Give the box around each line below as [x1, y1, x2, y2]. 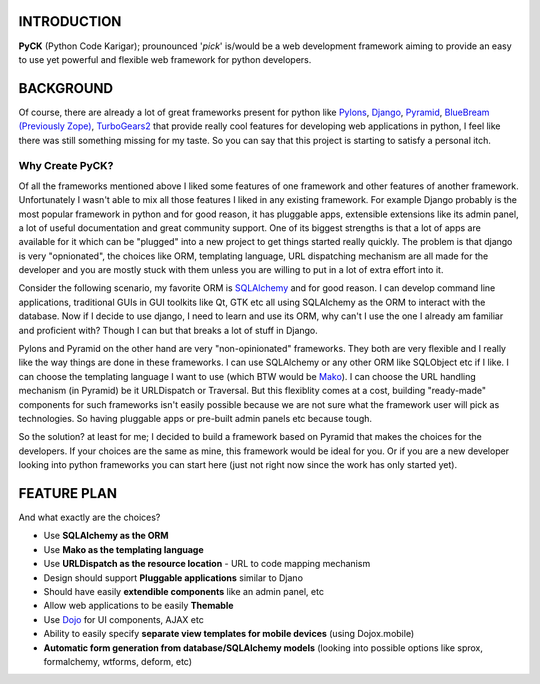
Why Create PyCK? [18, 159, 114, 173]
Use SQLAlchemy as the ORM [43, 530, 169, 542]
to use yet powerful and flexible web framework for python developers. [18, 53, 312, 65]
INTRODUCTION [18, 13, 122, 30]
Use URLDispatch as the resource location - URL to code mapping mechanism [43, 558, 371, 570]
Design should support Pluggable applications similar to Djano [43, 571, 304, 584]
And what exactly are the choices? [18, 511, 161, 524]
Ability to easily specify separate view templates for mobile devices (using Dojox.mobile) [43, 628, 415, 640]
